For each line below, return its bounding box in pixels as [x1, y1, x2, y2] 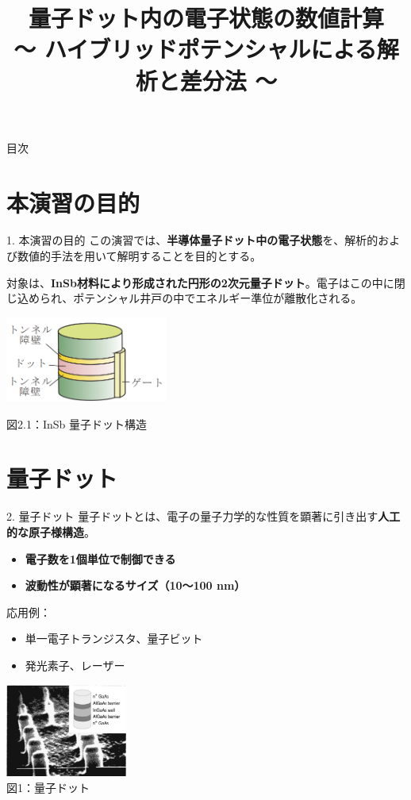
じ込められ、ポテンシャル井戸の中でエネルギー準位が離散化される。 [6, 290, 363, 306]
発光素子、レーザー [25, 656, 125, 673]
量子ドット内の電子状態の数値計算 [28, 2, 384, 34]
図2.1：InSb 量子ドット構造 [6, 415, 147, 432]
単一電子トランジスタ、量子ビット [25, 630, 203, 647]
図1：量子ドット [6, 779, 90, 795]
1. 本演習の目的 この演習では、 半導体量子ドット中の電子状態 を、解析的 [6, 232, 378, 248]
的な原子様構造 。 [6, 524, 95, 540]
